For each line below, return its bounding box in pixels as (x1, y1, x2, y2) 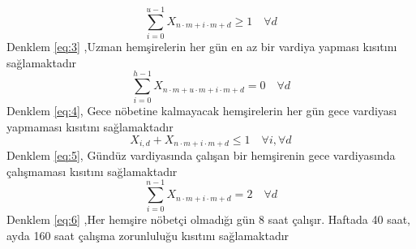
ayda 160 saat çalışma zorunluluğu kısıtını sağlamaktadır (6, 226, 289, 243)
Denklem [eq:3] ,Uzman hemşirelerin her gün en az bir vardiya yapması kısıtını (6, 38, 397, 55)
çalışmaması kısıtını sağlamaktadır (6, 162, 178, 179)
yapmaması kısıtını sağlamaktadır (6, 118, 174, 135)
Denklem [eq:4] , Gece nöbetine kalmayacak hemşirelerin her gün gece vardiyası (6, 102, 397, 119)
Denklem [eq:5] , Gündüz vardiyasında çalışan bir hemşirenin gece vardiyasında (6, 147, 396, 164)
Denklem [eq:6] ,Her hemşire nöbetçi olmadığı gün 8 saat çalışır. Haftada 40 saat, (6, 211, 411, 228)
